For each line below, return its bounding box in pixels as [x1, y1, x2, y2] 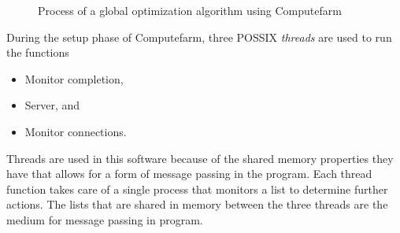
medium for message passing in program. [6, 211, 203, 227]
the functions [6, 44, 69, 61]
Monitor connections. [24, 123, 127, 139]
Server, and [24, 97, 80, 113]
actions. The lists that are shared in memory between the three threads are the [6, 196, 388, 213]
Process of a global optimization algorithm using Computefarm [38, 2, 342, 18]
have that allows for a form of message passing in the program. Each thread [6, 165, 372, 182]
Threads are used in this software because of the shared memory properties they [6, 150, 394, 166]
